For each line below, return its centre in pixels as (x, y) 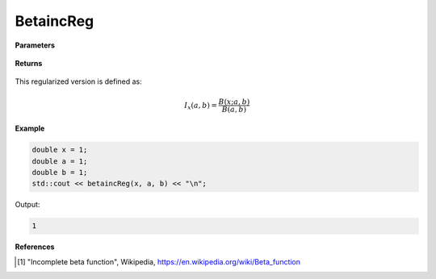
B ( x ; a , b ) (234, 102)
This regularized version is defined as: (79, 81)
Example (30, 128)
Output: (27, 205)
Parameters (35, 45)
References (35, 247)
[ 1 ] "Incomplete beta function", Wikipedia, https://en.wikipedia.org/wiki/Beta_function (159, 261)
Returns (29, 63)
